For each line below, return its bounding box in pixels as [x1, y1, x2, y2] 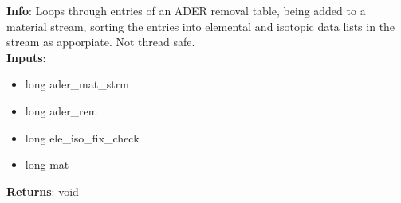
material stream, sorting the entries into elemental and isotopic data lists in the [6, 18, 395, 34]
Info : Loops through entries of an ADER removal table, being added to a [6, 2, 366, 18]
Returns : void [6, 182, 79, 199]
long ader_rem [25, 102, 98, 119]
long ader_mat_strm [25, 76, 129, 92]
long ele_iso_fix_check [25, 129, 140, 146]
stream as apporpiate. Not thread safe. [6, 33, 195, 50]
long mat [25, 156, 69, 173]
